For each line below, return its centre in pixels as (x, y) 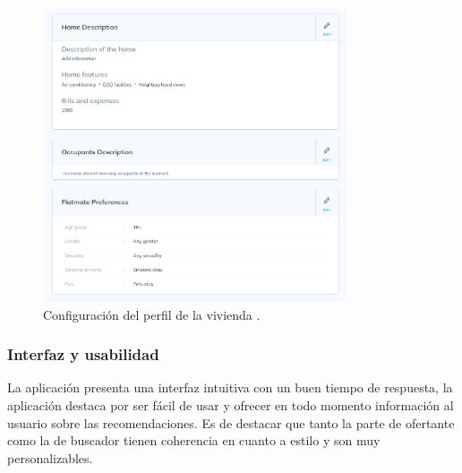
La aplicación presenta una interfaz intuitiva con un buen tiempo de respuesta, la (230, 387)
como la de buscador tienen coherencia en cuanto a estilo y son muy (194, 440)
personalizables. (50, 457)
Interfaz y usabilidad (83, 354)
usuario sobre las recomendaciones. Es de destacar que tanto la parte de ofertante (231, 422)
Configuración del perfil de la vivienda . (152, 314)
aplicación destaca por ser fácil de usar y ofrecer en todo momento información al (231, 404)
